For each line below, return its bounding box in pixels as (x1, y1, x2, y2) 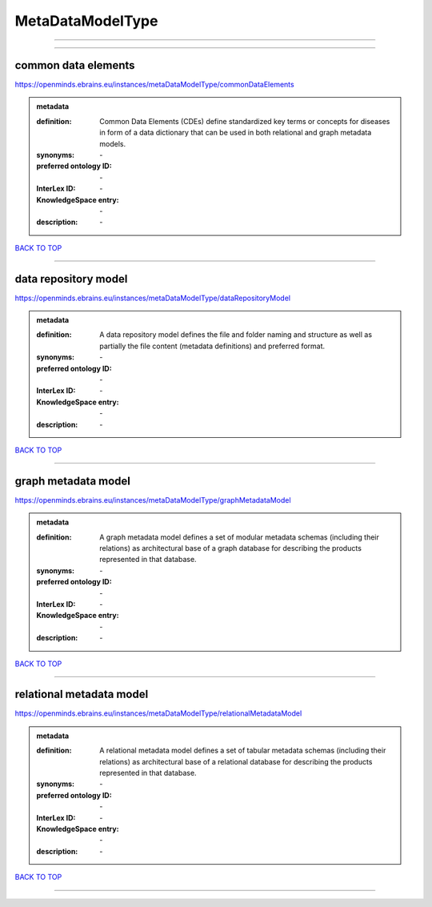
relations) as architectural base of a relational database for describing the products (99, 757, 373, 766)
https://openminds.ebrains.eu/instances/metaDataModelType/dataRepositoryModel (14, 293, 291, 303)
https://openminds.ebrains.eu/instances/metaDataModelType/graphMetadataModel (14, 495, 291, 504)
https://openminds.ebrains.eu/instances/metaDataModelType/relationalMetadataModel (14, 708, 302, 718)
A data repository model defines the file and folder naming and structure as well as (99, 330, 372, 339)
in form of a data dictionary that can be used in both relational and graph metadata (99, 128, 372, 138)
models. (99, 138, 126, 148)
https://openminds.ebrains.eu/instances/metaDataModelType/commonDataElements (14, 80, 295, 90)
